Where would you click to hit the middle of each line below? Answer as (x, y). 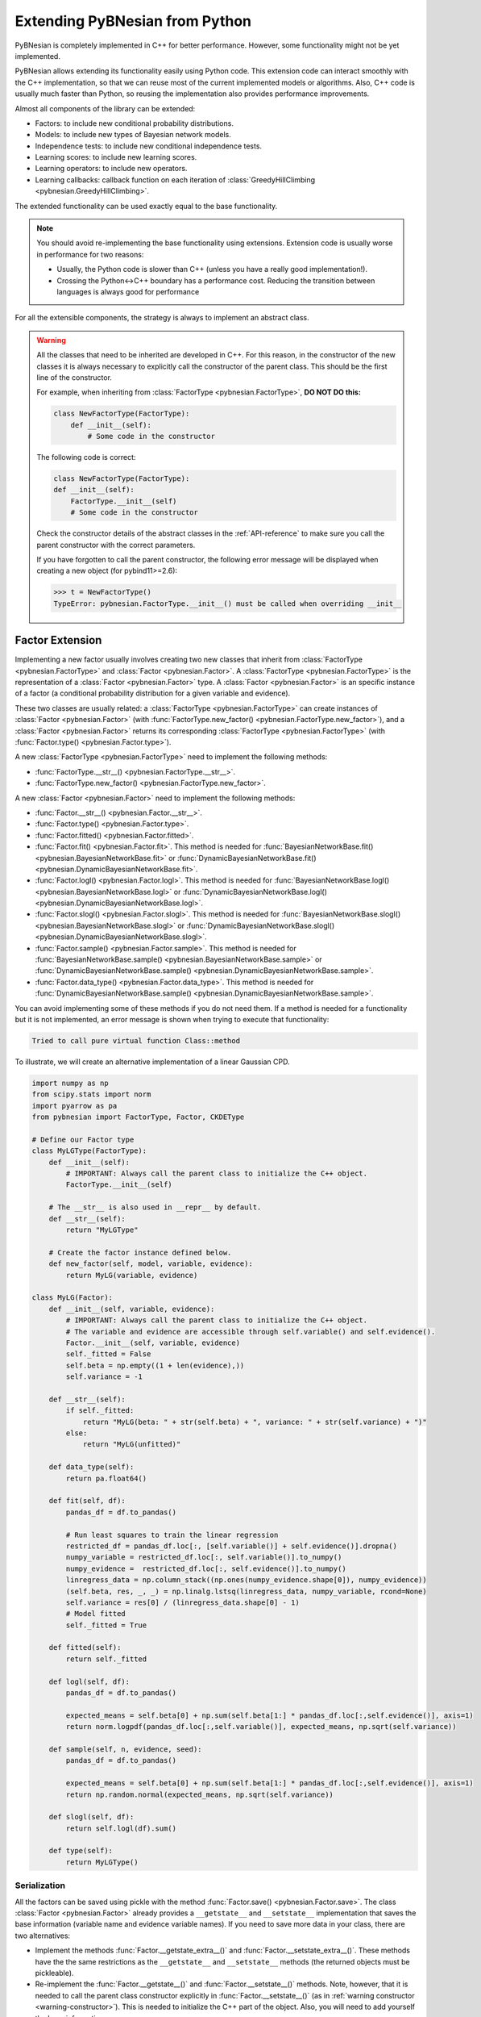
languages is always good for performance (128, 291)
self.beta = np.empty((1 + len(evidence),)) (155, 1365)
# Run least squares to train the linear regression (172, 1535)
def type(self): (81, 1851)
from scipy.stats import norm (91, 1094)
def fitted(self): (85, 1647)
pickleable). (54, 1973)
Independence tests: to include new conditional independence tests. (148, 146)
